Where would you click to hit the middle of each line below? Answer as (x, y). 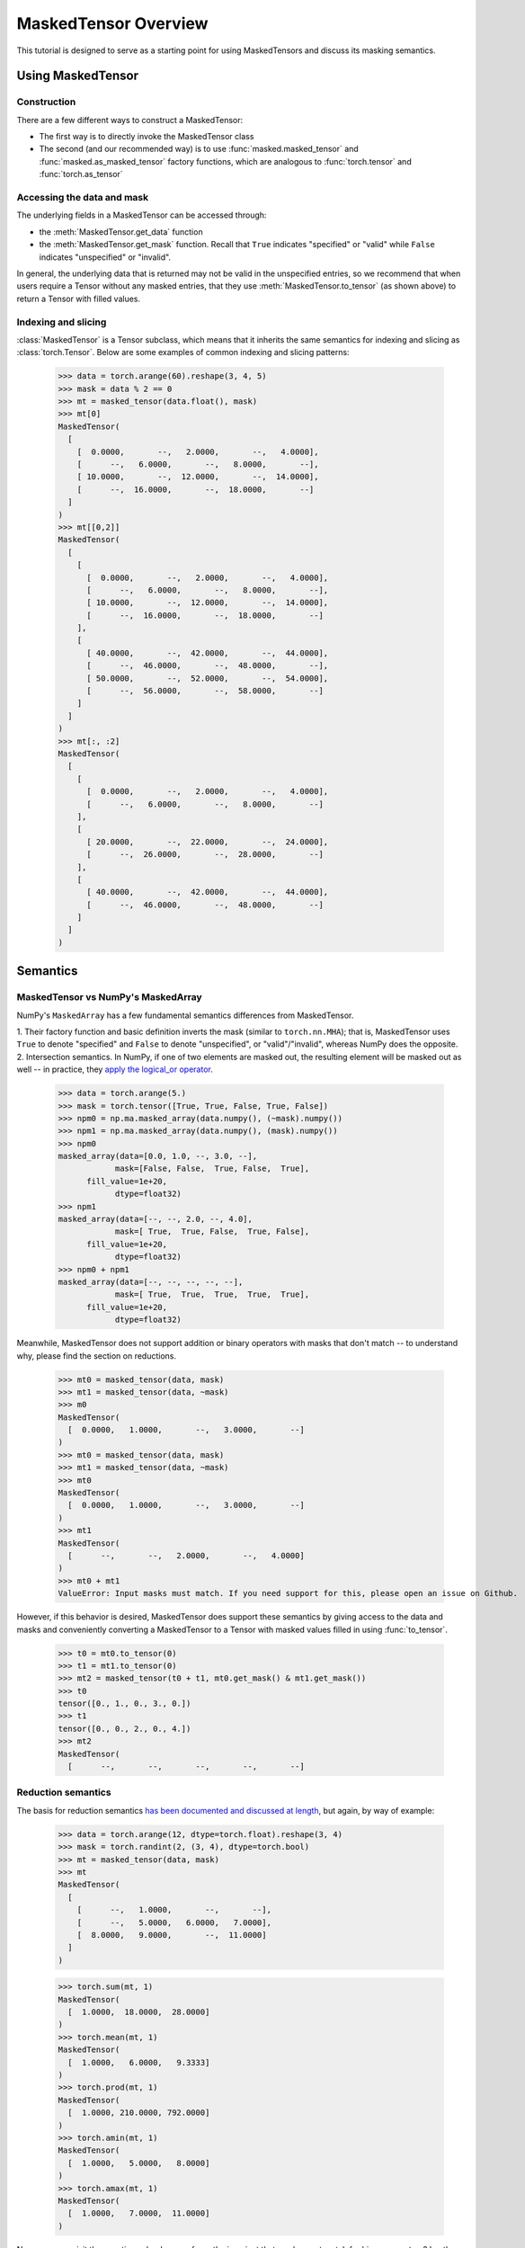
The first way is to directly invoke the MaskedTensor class (147, 137)
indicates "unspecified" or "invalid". (105, 257)
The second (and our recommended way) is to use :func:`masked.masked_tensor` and (199, 149)
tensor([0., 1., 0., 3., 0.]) (125, 1704)
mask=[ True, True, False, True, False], (212, 1231)
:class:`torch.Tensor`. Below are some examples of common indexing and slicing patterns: (183, 352)
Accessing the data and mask (83, 198)
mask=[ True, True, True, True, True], (212, 1294)
